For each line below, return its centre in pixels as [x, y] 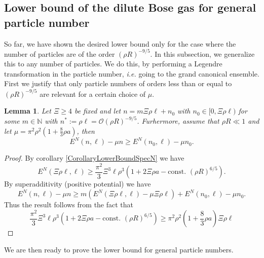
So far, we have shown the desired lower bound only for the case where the [120, 43]
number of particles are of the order [60, 53]
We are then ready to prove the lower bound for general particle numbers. [119, 249]
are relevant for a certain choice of [93, 94]
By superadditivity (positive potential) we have [78, 184]
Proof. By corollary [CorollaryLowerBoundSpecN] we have [94, 158]
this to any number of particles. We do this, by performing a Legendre [113, 64]
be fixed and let [98, 111]
